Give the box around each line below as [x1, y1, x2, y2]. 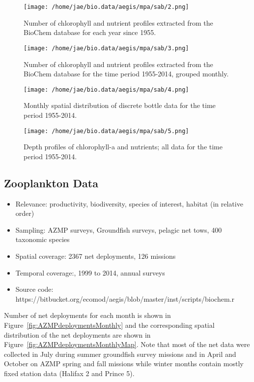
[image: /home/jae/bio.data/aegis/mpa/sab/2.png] [24, 3, 189, 10]
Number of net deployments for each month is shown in [4, 310, 171, 320]
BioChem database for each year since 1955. [24, 27, 156, 37]
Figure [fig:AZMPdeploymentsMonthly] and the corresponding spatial [4, 319, 215, 330]
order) [15, 208, 34, 218]
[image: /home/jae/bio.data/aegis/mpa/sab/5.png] [24, 127, 189, 135]
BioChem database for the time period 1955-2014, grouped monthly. [24, 69, 229, 79]
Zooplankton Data [4, 175, 98, 190]
